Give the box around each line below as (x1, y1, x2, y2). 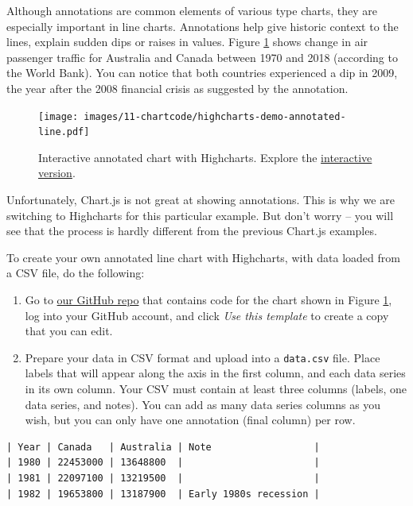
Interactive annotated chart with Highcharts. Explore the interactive (38, 149, 372, 165)
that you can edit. (25, 323, 113, 339)
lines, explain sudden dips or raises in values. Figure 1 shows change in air (6, 33, 368, 50)
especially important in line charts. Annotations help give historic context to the (6, 17, 399, 34)
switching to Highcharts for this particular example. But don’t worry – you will (6, 207, 394, 223)
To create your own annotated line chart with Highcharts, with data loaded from (6, 249, 400, 265)
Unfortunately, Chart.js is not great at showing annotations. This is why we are (6, 191, 395, 208)
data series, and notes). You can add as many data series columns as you (25, 396, 381, 412)
